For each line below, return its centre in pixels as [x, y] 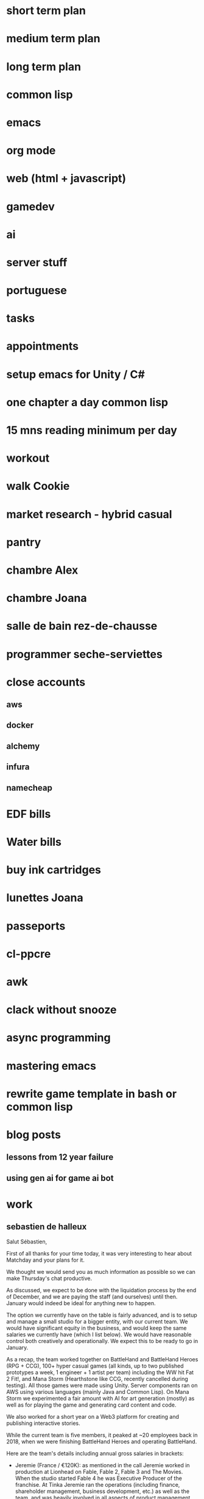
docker [20, 725]
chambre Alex [42, 570]
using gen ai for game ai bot [60, 1178]
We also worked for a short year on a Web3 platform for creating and [93, 1416]
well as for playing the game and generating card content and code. [91, 1405]
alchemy [23, 746]
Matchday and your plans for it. [46, 1260]
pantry [24, 542]
